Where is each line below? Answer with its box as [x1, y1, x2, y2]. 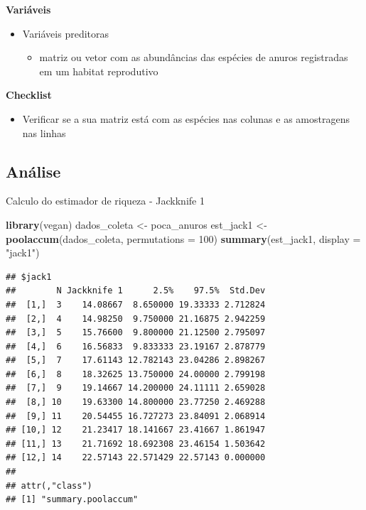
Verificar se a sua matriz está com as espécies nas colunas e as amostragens [22, 111, 350, 126]
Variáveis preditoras [22, 26, 109, 40]
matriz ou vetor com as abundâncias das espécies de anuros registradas [39, 50, 348, 65]
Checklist [6, 87, 52, 102]
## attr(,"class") [6, 480, 92, 491]
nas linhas [22, 125, 66, 140]
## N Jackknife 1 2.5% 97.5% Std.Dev [6, 286, 266, 296]
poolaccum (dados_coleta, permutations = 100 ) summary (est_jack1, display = [6, 231, 361, 246]
